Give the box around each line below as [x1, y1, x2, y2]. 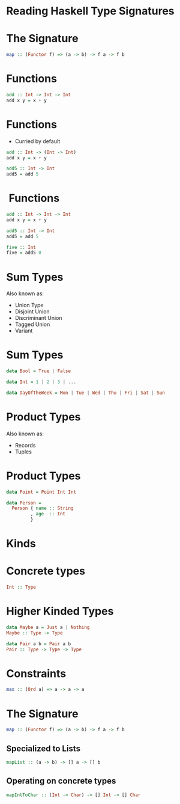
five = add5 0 [6, 250, 42, 256]
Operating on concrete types [6, 776, 116, 786]
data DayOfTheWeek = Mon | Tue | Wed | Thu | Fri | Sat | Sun [6, 390, 165, 396]
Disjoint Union [14, 308, 50, 315]
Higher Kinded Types [6, 604, 114, 618]
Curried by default [14, 137, 61, 145]
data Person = [6, 500, 42, 506]
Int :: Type [6, 585, 36, 591]
